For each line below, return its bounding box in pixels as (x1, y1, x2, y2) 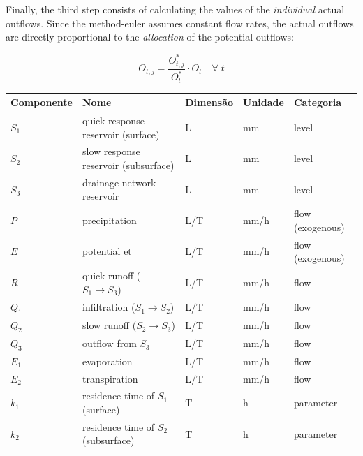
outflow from (82, 336, 137, 351)
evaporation (82, 353, 133, 368)
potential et (82, 244, 132, 258)
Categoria (293, 95, 342, 110)
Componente (10, 95, 73, 110)
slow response (82, 144, 140, 159)
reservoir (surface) (82, 126, 160, 141)
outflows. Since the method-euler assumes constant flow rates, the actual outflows (6, 15, 354, 30)
